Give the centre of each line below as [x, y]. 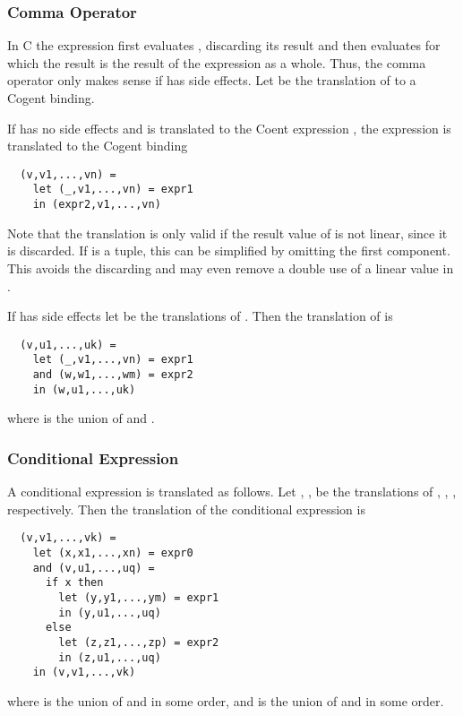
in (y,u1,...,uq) [110, 612]
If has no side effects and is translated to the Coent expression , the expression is [229, 128]
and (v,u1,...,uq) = [94, 568]
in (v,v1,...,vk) [84, 673]
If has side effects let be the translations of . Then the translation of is [200, 316]
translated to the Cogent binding [98, 146]
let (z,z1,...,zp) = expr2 [139, 642]
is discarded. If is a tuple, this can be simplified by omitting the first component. [229, 250]
